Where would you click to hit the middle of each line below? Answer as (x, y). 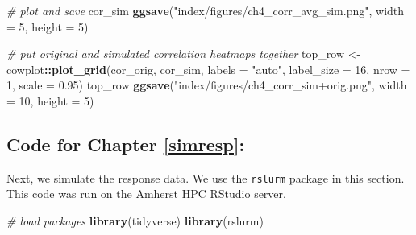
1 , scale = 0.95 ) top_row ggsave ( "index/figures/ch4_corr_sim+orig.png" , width (207, 85)
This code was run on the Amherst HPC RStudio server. (146, 194)
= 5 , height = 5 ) (48, 26)
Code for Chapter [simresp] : (126, 144)
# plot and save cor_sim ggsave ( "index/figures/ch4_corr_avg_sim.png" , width (206, 10)
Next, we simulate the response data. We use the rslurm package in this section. (206, 177)
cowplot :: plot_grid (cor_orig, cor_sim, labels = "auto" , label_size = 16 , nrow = (208, 69)
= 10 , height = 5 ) (50, 100)
